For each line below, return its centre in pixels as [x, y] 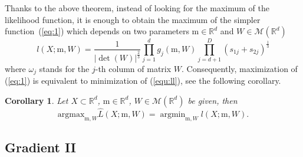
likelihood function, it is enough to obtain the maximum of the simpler [133, 19]
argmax [71, 115]
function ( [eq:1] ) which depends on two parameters [97, 31]
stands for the [64, 68]
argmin [173, 115]
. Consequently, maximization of [240, 68]
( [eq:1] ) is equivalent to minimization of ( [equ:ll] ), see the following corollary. [143, 81]
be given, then [213, 100]
